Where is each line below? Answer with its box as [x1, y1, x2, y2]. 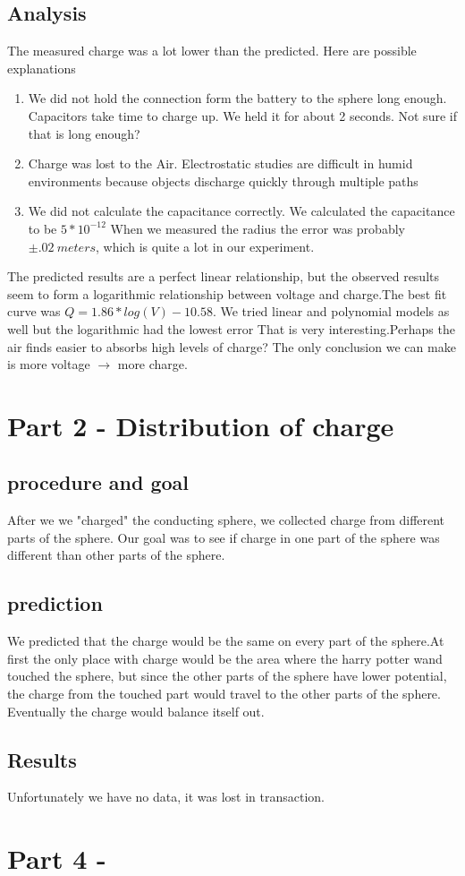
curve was [7, 302, 61, 321]
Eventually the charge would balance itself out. [7, 701, 265, 720]
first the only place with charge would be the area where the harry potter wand [7, 648, 443, 667]
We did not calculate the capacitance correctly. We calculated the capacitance [28, 202, 455, 220]
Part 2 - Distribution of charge [7, 407, 394, 443]
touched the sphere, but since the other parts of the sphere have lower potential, [7, 666, 447, 685]
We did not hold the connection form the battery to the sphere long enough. [28, 89, 447, 107]
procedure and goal [7, 468, 190, 496]
